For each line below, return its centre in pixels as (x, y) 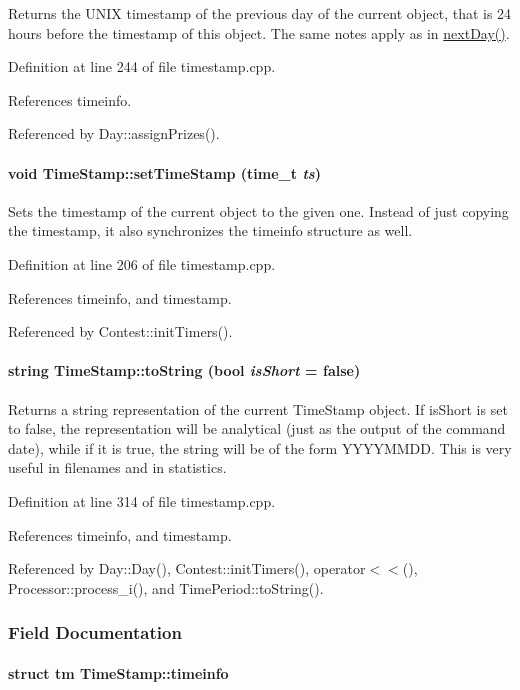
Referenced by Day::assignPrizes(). (114, 133)
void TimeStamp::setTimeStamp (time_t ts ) (164, 172)
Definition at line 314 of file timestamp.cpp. (142, 500)
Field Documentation (95, 632)
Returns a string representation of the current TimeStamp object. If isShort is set (258, 408)
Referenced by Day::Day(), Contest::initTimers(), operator (187, 568)
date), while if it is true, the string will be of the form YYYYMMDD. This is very (260, 447)
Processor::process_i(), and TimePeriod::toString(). (166, 587)
